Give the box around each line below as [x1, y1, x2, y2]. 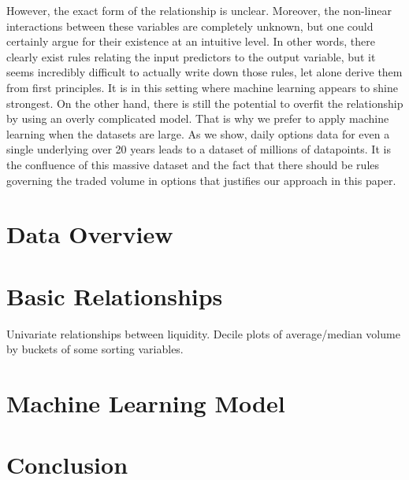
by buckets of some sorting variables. [6, 341, 184, 357]
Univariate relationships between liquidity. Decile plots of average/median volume [6, 325, 400, 342]
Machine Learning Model [6, 387, 285, 419]
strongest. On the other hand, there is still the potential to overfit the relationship [6, 94, 403, 111]
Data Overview [6, 218, 173, 250]
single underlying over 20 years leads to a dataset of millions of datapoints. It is [6, 141, 391, 157]
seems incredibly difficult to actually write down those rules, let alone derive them [6, 64, 403, 80]
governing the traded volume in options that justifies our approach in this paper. [6, 172, 396, 188]
